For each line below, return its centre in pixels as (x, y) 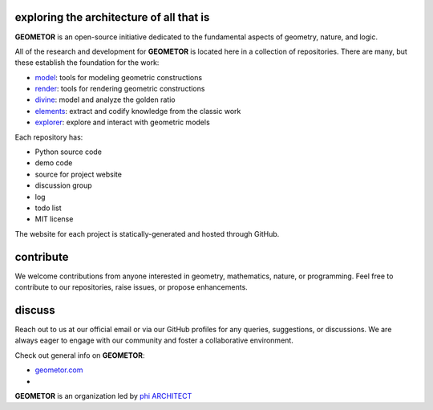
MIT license (54, 219)
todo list (48, 208)
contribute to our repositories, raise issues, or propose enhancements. (131, 287)
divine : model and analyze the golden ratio (105, 99)
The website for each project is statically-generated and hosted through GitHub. (147, 233)
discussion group (63, 185)
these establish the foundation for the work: (87, 63)
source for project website (78, 174)
